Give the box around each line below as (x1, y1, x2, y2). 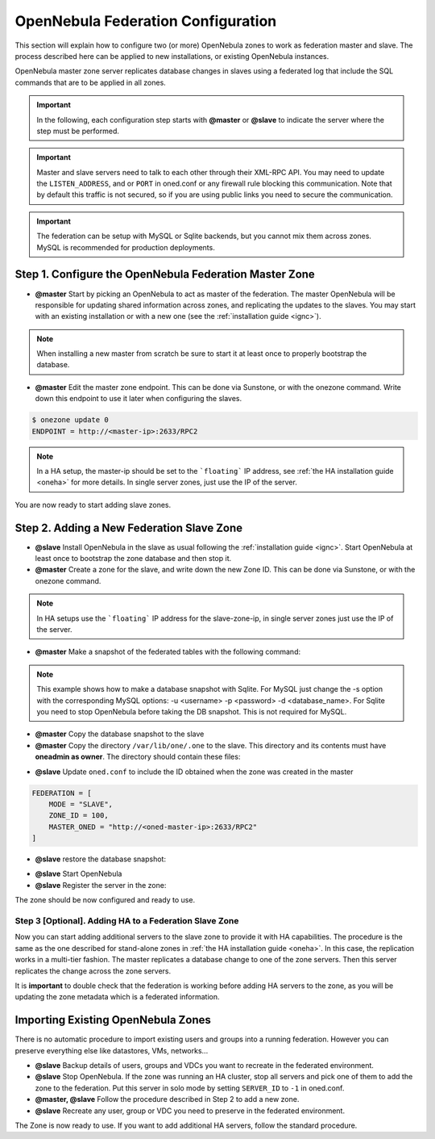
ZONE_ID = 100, (48, 811, 109, 820)
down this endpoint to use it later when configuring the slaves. (35, 394, 242, 404)
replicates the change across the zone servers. (14, 965, 172, 976)
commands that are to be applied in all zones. (14, 77, 167, 87)
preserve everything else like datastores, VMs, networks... (14, 1045, 209, 1055)
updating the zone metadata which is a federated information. (14, 992, 220, 1002)
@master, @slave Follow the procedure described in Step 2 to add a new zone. (35, 1095, 300, 1104)
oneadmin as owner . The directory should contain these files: (35, 752, 241, 762)
